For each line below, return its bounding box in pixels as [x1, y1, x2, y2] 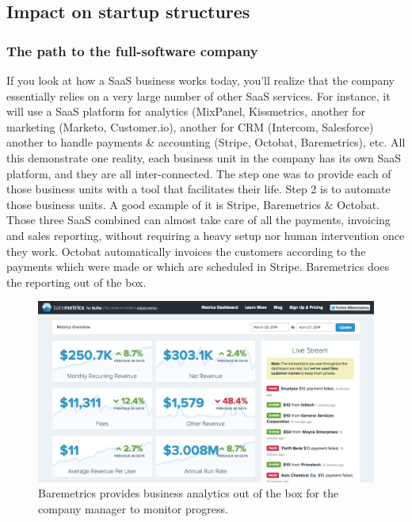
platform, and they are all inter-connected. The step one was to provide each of [6, 165, 391, 181]
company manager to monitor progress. [38, 501, 228, 517]
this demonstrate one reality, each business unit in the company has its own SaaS [6, 149, 401, 166]
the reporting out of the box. [6, 273, 147, 290]
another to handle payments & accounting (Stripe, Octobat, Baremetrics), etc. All [6, 134, 406, 151]
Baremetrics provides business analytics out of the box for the [38, 485, 339, 501]
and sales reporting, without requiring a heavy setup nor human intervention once [6, 227, 405, 243]
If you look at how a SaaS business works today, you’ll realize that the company [6, 72, 395, 88]
